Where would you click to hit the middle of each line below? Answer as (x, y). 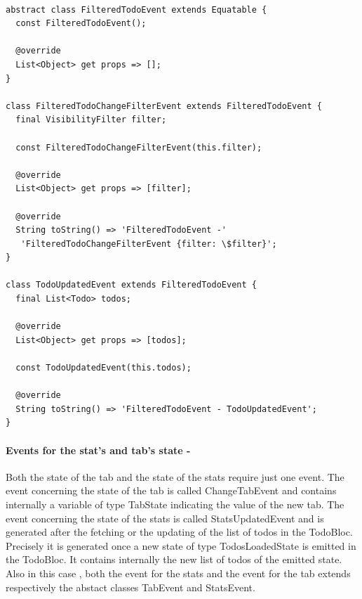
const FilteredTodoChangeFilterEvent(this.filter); (139, 147)
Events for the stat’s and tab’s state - (98, 450)
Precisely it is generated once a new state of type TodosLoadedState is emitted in (181, 545)
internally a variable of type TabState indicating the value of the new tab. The (175, 504)
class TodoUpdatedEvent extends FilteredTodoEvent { (131, 285)
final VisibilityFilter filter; (91, 120)
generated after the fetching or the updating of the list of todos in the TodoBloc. (179, 532)
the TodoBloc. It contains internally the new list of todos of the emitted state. (174, 559)
